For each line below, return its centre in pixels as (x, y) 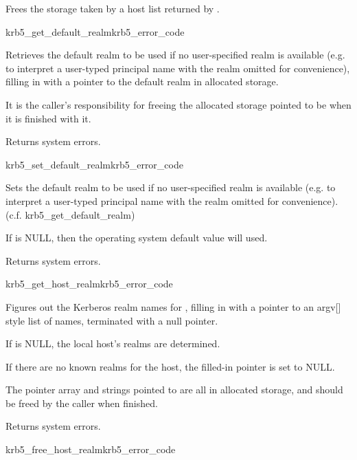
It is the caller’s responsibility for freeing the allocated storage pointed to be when (178, 104)
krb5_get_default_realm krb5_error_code (95, 31)
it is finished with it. (48, 118)
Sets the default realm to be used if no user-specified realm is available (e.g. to (171, 187)
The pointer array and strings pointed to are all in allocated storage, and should (174, 390)
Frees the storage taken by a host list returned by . (113, 8)
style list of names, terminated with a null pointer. (112, 320)
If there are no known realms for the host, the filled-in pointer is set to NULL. (170, 366)
